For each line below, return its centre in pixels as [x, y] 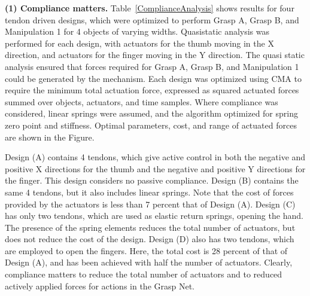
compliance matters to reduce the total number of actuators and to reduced [144, 274]
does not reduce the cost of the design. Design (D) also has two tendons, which [150, 239]
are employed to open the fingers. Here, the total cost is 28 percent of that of [146, 250]
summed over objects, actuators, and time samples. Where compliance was [142, 101]
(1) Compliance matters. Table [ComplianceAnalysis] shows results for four [150, 8]
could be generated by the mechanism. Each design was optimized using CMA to [153, 78]
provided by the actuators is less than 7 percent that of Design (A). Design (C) [150, 204]
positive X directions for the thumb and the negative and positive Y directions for [155, 168]
